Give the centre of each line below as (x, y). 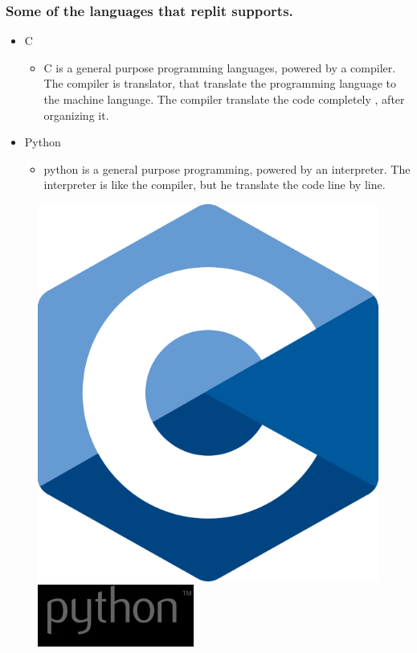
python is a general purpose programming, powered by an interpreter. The (227, 168)
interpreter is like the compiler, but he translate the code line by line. (215, 185)
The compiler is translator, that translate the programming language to (220, 83)
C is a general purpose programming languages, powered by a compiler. (220, 67)
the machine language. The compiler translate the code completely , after (224, 99)
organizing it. (76, 115)
